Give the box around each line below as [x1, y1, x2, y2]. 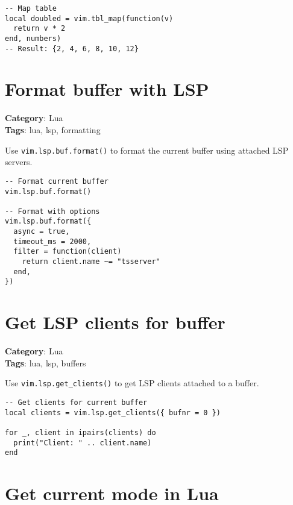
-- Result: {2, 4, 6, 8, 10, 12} [5, 44, 139, 53]
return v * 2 [13, 24, 66, 33]
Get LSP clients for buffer [5, 310, 225, 334]
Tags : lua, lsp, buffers [5, 356, 86, 369]
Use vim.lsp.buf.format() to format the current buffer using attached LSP [5, 143, 289, 156]
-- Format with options [5, 207, 100, 216]
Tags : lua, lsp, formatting [5, 124, 101, 136]
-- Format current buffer [5, 177, 109, 186]
